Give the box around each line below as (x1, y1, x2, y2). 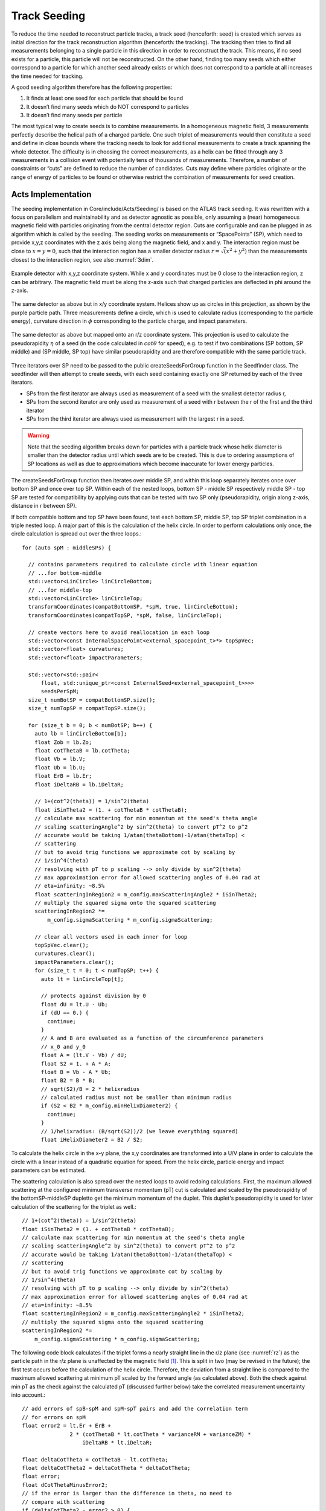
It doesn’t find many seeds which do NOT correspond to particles (26, 103, 190, 110)
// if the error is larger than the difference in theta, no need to (22, 1490, 232, 1497)
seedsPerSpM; (40, 688, 80, 695)
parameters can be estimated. (11, 1166, 86, 1174)
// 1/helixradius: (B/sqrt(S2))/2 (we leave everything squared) (40, 1128, 238, 1134)
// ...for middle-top (28, 586, 92, 594)
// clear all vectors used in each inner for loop (34, 933, 188, 940)
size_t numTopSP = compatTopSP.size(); (28, 705, 146, 712)
